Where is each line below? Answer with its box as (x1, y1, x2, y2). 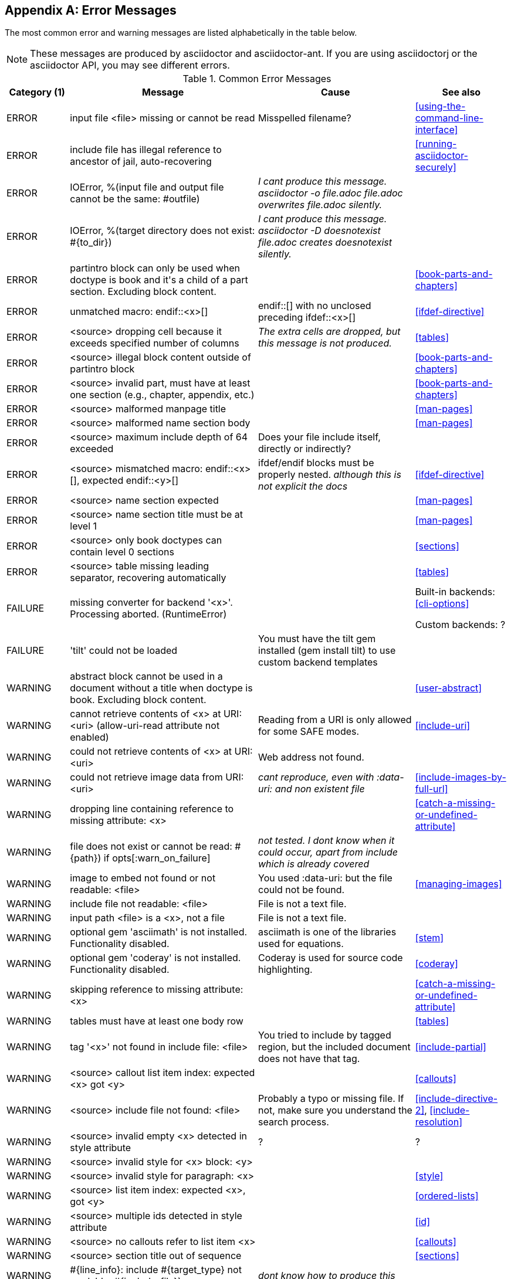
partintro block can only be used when (70, 262, 241, 274)
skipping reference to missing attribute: (70, 983, 243, 996)
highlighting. (258, 964, 313, 976)
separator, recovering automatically (70, 572, 226, 584)
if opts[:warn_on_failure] (103, 852, 211, 864)
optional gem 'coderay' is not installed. (70, 952, 241, 964)
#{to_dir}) (70, 236, 112, 249)
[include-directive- (415, 1093, 498, 1105)
